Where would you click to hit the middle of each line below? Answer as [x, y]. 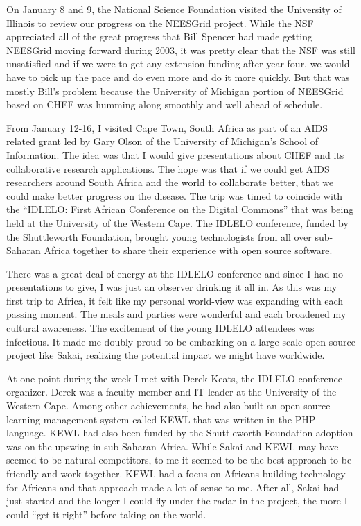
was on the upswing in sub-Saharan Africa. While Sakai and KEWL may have [173, 446]
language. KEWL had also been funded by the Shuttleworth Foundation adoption [180, 433]
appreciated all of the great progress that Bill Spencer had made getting [159, 36]
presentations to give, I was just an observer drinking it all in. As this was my [172, 287]
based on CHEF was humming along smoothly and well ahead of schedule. [165, 104]
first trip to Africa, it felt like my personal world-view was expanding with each [175, 300]
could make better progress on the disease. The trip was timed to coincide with [175, 195]
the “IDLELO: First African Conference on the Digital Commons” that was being [180, 209]
